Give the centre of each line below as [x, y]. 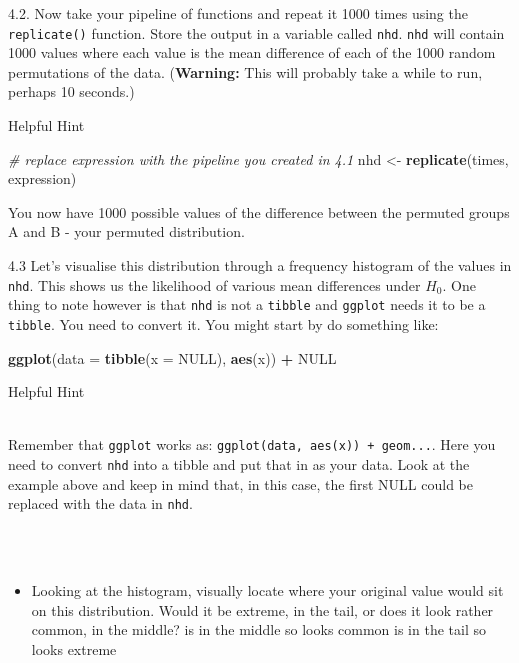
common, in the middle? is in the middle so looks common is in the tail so [258, 629]
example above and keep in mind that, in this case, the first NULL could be [240, 483]
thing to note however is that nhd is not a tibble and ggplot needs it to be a [247, 304]
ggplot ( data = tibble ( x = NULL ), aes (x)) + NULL [172, 357]
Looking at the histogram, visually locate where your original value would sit [267, 590]
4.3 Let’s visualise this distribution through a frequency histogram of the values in [260, 265]
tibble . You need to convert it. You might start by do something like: [223, 323]
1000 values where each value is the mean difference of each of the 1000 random [252, 52]
